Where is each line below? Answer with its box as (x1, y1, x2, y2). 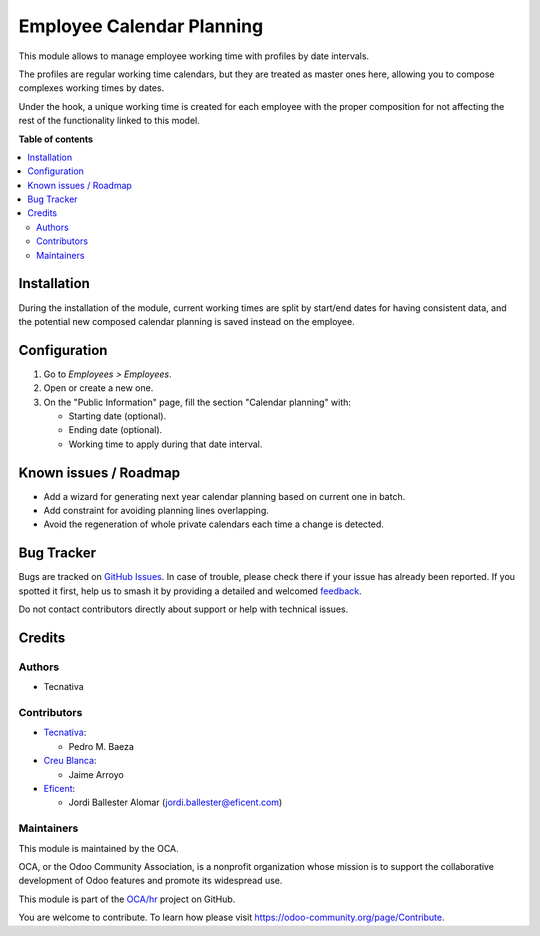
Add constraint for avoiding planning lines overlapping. (43, 505, 269, 517)
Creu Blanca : (43, 755, 97, 767)
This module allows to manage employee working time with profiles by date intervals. (18, 50, 370, 62)
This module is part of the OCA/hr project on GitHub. (18, 893, 236, 905)
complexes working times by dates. (18, 82, 165, 94)
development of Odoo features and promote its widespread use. (18, 875, 283, 887)
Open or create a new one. (43, 382, 154, 394)
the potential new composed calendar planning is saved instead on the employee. (18, 315, 355, 327)
